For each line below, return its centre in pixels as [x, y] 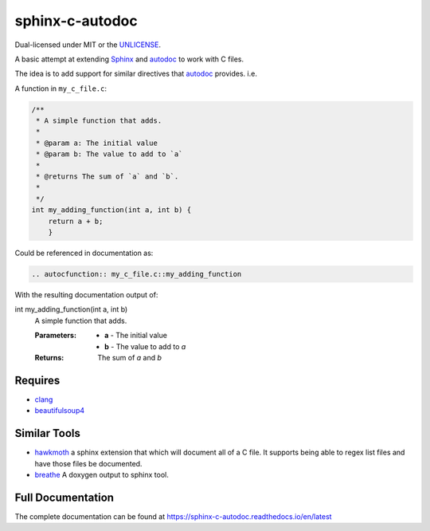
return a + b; [76, 221]
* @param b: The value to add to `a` [109, 154]
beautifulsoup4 [60, 411]
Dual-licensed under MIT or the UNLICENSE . [88, 45]
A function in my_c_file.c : [61, 88]
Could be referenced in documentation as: [84, 253]
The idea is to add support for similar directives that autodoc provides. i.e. [136, 74]
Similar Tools [48, 433]
